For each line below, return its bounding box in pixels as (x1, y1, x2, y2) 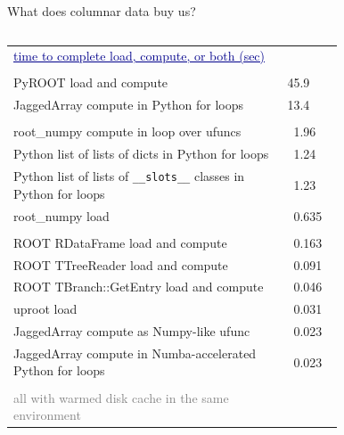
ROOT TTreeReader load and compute (13, 255, 228, 274)
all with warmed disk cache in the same (13, 388, 229, 406)
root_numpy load (13, 206, 110, 225)
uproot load (13, 300, 78, 318)
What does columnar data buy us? (7, 2, 196, 20)
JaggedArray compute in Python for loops (13, 95, 244, 114)
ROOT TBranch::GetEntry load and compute (13, 277, 264, 296)
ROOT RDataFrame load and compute (13, 233, 227, 251)
